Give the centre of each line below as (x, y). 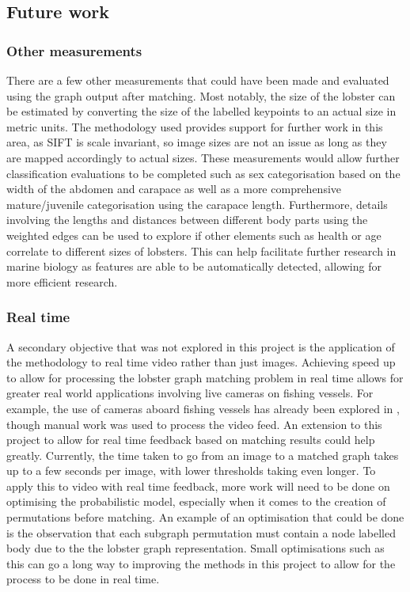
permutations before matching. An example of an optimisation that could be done (205, 517)
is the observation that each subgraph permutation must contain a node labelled (201, 532)
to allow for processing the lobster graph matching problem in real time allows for (205, 377)
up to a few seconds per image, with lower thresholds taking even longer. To (191, 471)
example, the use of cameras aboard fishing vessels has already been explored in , (203, 408)
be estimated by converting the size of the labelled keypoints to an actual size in (201, 111)
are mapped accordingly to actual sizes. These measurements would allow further (203, 157)
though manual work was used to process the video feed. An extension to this (194, 424)
